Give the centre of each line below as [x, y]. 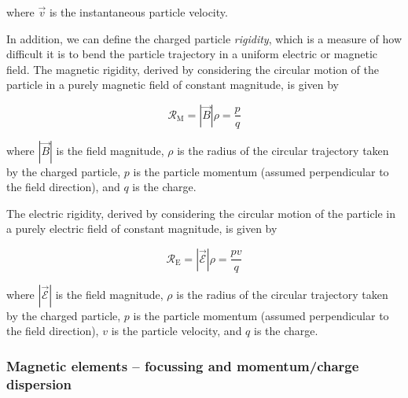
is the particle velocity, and [176, 331]
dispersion [39, 383]
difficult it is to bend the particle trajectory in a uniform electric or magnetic [192, 54]
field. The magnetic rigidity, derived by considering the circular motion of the [193, 69]
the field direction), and [63, 187]
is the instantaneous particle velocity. [138, 12]
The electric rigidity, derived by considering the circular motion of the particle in [201, 213]
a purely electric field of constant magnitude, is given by [142, 228]
